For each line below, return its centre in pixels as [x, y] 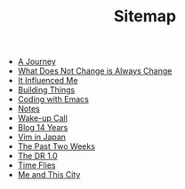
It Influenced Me [48, 81]
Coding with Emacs [53, 99]
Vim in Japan [42, 137]
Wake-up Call [43, 118]
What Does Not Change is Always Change [95, 71]
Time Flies [36, 165]
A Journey [36, 62]
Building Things [46, 90]
